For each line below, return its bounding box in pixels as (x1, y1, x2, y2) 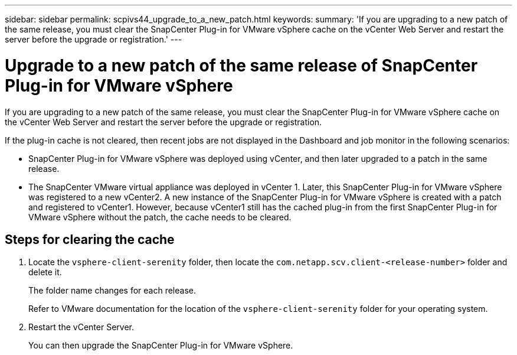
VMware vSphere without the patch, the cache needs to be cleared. (28, 211, 292, 222)
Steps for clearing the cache (5, 232, 175, 247)
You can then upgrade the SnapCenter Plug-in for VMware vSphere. (28, 340, 293, 351)
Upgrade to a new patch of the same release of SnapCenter (5, 55, 478, 76)
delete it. (28, 267, 62, 278)
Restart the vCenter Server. (28, 322, 134, 333)
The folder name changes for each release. (28, 285, 196, 296)
